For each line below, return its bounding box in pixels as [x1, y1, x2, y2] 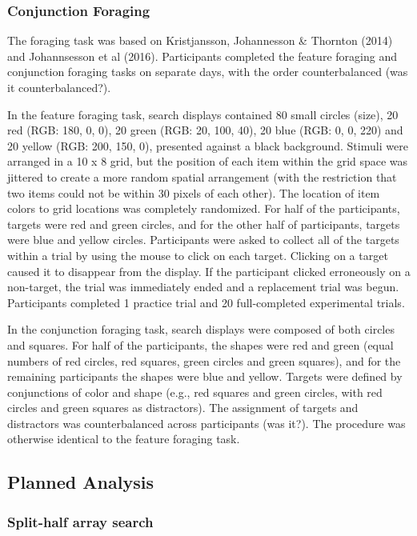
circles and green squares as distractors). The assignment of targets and [7, 399, 359, 416]
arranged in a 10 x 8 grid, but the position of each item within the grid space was [7, 153, 408, 170]
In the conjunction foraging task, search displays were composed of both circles [7, 321, 395, 338]
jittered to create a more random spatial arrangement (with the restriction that [7, 168, 397, 185]
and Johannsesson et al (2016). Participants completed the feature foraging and [7, 47, 397, 64]
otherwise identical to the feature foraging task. [7, 430, 240, 447]
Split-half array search [7, 511, 154, 531]
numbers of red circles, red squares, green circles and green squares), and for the [7, 352, 401, 369]
